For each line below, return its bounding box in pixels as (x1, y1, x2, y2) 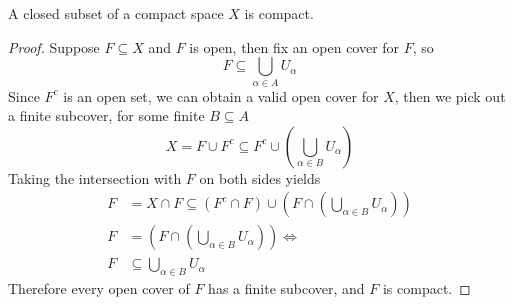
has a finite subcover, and (208, 278, 365, 299)
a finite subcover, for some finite (8, 105, 205, 126)
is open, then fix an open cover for (189, 36, 400, 57)
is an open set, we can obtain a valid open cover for (63, 85, 379, 106)
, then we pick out (394, 85, 506, 106)
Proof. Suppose (8, 36, 100, 57)
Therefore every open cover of (8, 278, 190, 299)
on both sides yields (199, 167, 321, 188)
